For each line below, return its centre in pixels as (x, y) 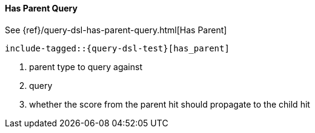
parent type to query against (86, 66)
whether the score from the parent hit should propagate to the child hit (170, 104)
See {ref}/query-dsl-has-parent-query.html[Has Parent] (116, 30)
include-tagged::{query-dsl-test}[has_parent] (117, 48)
